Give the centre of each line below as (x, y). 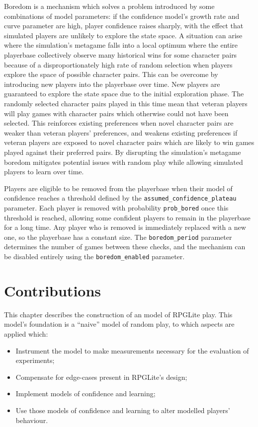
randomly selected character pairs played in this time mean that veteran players (126, 103)
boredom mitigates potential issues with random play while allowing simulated (124, 162)
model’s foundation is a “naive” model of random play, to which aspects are (119, 324)
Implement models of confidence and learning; (86, 393)
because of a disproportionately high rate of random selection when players (118, 64)
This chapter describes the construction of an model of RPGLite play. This (118, 314)
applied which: (26, 334)
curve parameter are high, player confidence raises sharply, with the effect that (124, 26)
